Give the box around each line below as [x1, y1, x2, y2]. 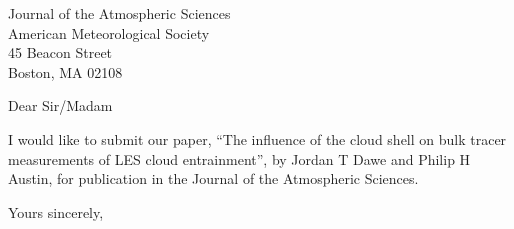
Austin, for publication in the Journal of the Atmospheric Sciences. [8, 168, 419, 189]
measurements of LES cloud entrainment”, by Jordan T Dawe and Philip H [8, 148, 471, 169]
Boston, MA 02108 [8, 61, 123, 82]
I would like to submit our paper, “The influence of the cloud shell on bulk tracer [8, 128, 507, 149]
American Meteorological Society [8, 22, 210, 43]
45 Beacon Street [8, 42, 113, 63]
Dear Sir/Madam [8, 95, 113, 116]
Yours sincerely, [8, 201, 104, 222]
